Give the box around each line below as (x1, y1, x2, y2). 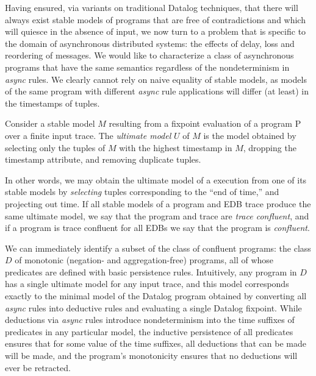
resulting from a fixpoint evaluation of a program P (109, 117, 301, 130)
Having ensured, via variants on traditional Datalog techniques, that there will (5, 1, 298, 13)
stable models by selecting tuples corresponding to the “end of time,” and (5, 185, 279, 198)
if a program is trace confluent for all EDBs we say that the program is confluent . (5, 221, 310, 234)
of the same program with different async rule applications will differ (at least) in (5, 85, 309, 98)
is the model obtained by (203, 129, 296, 141)
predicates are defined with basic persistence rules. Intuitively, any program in (5, 265, 297, 278)
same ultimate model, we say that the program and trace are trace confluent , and (5, 209, 309, 222)
